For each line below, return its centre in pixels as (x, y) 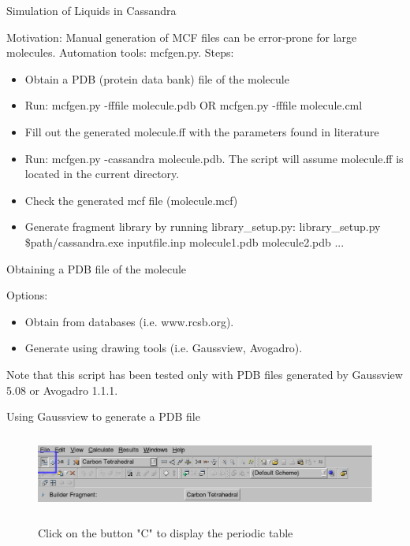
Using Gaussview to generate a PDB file (103, 416)
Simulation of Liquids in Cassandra (91, 10)
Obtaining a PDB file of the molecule (97, 268)
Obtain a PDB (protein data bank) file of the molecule (157, 78)
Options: (27, 295)
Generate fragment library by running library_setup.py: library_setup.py (203, 227)
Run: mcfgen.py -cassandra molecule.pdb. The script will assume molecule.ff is (214, 158)
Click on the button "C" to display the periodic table (166, 533)
